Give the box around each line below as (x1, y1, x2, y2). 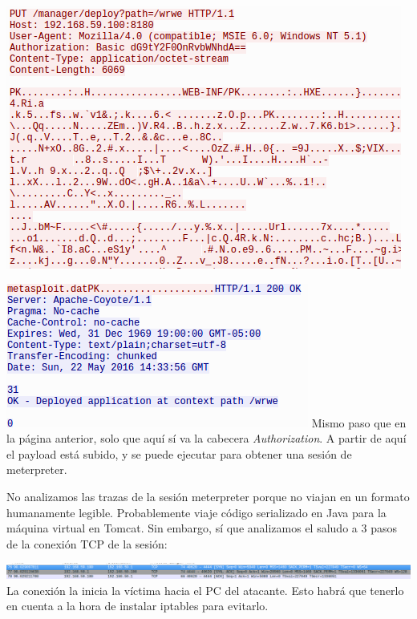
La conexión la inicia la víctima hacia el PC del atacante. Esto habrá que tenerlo (6, 581, 404, 598)
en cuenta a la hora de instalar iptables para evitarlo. (6, 597, 269, 614)
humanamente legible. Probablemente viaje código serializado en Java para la (6, 504, 387, 520)
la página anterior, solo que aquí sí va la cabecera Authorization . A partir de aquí (6, 430, 407, 447)
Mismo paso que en (311, 414, 407, 431)
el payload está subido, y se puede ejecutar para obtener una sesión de (6, 445, 352, 462)
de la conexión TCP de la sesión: (6, 535, 168, 552)
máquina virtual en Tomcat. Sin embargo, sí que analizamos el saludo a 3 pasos (6, 520, 397, 536)
